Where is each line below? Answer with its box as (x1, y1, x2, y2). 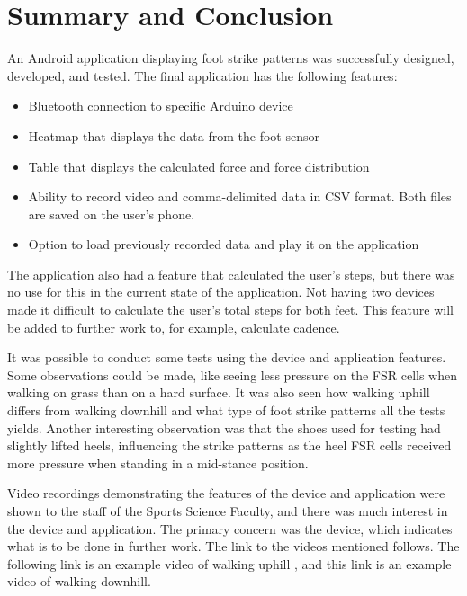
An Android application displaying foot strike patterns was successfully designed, (7, 49, 454, 67)
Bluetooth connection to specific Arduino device (28, 96, 293, 115)
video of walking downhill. (7, 572, 151, 591)
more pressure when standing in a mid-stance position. (7, 453, 309, 472)
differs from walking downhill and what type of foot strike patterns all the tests (7, 401, 445, 420)
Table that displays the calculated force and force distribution (28, 156, 370, 175)
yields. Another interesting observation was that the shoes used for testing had (7, 418, 441, 437)
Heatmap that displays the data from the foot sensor (28, 126, 319, 145)
